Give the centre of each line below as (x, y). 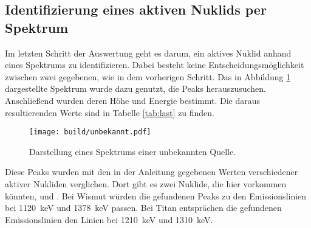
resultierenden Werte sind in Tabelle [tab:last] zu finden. (110, 112)
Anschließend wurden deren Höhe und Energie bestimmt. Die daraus (133, 100)
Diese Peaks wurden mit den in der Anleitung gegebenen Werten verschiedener (152, 172)
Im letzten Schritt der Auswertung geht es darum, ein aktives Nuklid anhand (148, 53)
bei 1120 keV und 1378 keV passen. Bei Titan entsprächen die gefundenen (143, 208)
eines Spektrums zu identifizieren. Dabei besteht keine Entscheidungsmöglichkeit (155, 65)
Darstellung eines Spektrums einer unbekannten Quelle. (133, 151)
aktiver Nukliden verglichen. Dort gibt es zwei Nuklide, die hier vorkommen (146, 184)
